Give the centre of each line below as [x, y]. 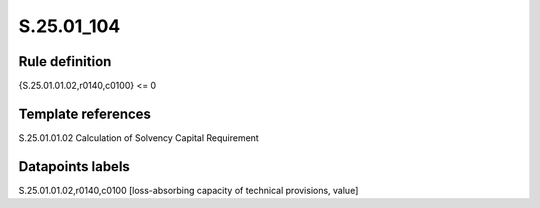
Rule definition [65, 61]
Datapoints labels [74, 166]
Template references [85, 113]
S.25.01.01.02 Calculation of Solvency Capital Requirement [138, 137]
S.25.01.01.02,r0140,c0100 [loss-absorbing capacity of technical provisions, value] [188, 190]
